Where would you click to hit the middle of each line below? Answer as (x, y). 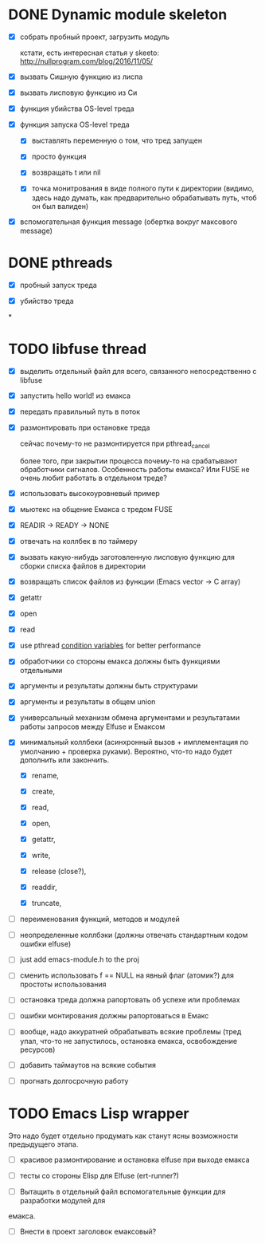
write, (41, 855)
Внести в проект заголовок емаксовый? (88, 1231)
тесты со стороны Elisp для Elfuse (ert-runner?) (99, 1175)
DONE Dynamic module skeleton (118, 15)
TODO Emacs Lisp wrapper (99, 1113)
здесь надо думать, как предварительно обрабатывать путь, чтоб (144, 198)
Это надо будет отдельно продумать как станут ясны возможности (123, 1136)
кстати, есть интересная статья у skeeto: (89, 53)
